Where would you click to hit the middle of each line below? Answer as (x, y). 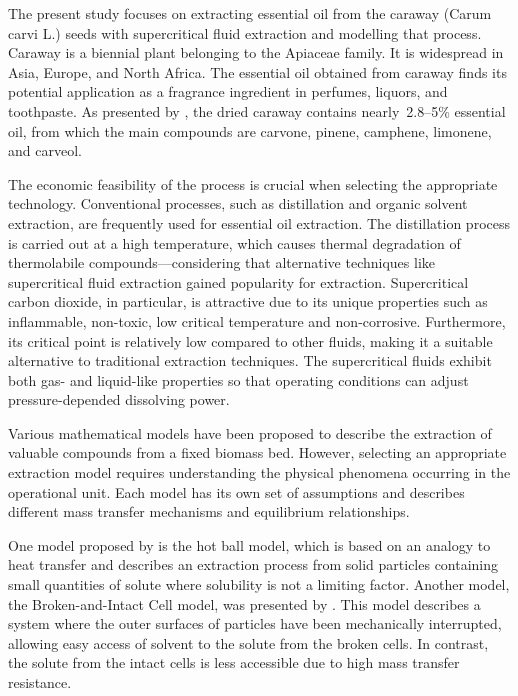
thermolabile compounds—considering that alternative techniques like (221, 262)
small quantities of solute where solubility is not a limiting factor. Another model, (259, 584)
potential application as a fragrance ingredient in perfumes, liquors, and (228, 91)
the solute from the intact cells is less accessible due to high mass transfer (234, 662)
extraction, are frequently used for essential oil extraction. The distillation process (259, 222)
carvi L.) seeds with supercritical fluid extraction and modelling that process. (245, 32)
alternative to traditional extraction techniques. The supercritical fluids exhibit (250, 360)
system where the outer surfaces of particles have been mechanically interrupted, (255, 623)
